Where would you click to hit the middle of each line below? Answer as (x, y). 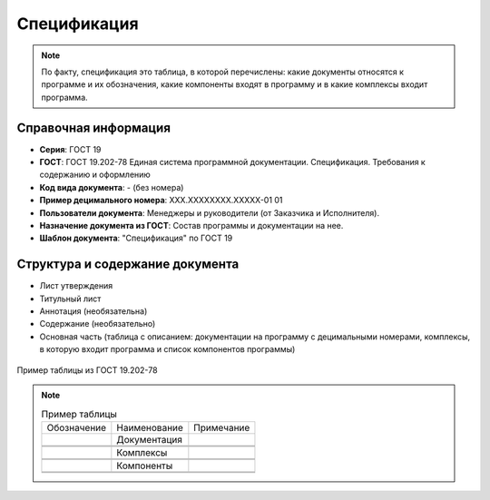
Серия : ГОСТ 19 (70, 149)
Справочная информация (94, 127)
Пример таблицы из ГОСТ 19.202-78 (87, 370)
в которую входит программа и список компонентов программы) (167, 349)
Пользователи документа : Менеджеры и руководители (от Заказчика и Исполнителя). (210, 212)
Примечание (222, 427)
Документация (150, 439)
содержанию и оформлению (95, 175)
